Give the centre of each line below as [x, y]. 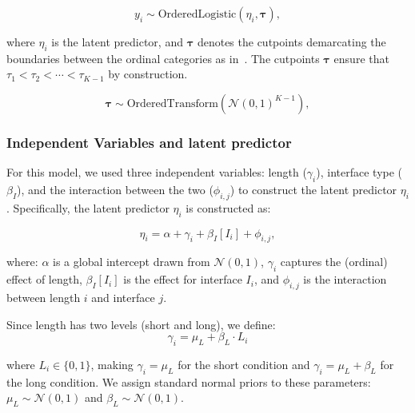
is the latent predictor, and [117, 42]
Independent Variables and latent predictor [149, 142]
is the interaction [345, 279]
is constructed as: [228, 207]
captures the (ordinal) [334, 262]
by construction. [148, 74]
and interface [123, 297]
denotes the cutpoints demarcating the [291, 42]
